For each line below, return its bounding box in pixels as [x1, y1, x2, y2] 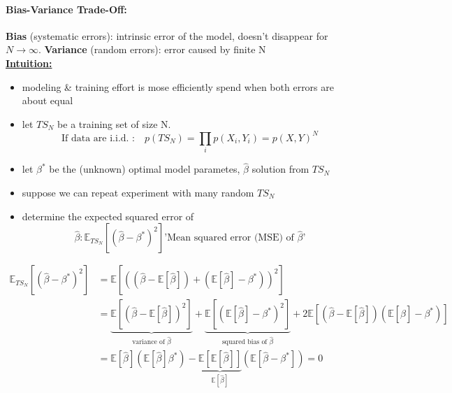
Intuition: [6, 55, 52, 70]
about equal [22, 93, 73, 108]
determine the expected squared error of [22, 208, 194, 223]
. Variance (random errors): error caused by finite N [38, 42, 266, 57]
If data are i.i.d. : [61, 133, 135, 143]
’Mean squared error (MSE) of [164, 233, 294, 243]
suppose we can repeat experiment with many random [22, 185, 254, 199]
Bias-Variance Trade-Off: [6, 1, 127, 16]
